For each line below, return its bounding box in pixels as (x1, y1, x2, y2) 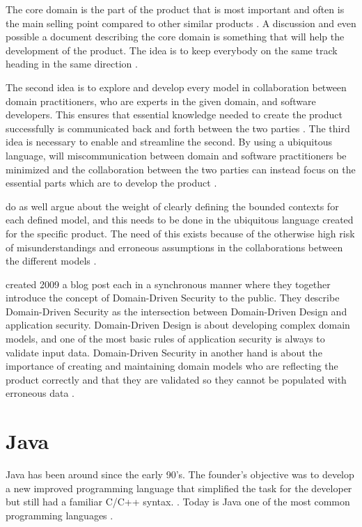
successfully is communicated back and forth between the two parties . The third (6, 120, 350, 135)
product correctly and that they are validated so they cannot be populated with (6, 372, 347, 386)
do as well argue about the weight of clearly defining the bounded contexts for (6, 198, 339, 213)
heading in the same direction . (6, 56, 138, 71)
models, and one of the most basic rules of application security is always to (6, 331, 325, 346)
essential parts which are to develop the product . (6, 175, 217, 190)
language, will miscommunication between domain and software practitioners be (6, 148, 347, 162)
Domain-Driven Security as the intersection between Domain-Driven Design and (6, 304, 347, 318)
